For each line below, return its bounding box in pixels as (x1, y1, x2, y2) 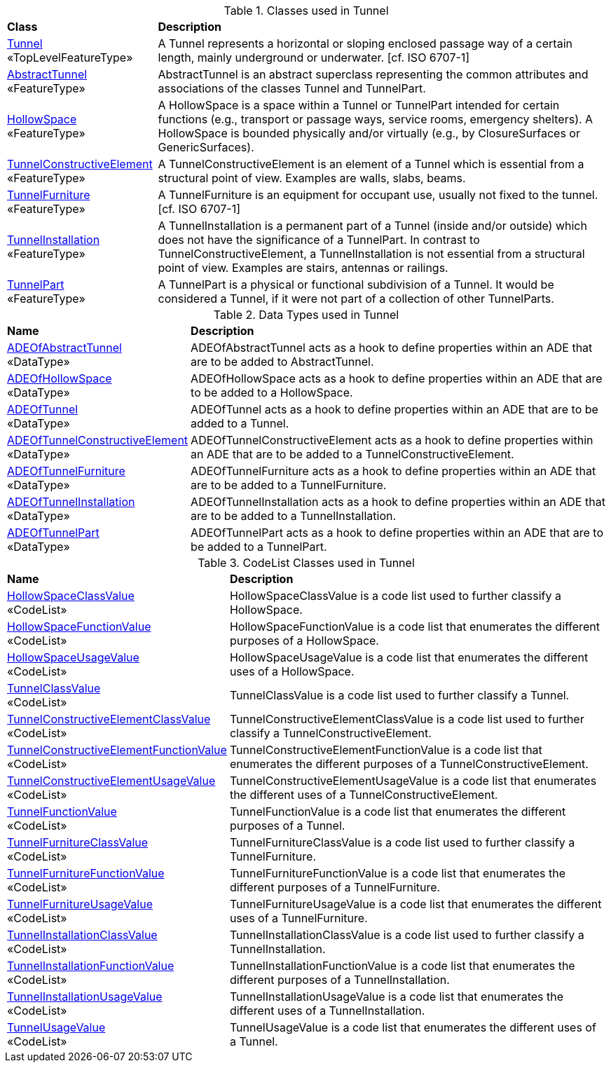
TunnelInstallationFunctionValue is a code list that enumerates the (229, 959, 575, 973)
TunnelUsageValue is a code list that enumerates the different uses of (229, 1020, 596, 1034)
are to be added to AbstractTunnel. (191, 355, 374, 369)
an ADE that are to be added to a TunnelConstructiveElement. (191, 447, 514, 461)
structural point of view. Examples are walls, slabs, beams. (158, 171, 466, 185)
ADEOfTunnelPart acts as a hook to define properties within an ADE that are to (191, 526, 603, 540)
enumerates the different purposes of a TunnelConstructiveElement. (229, 757, 589, 771)
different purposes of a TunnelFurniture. (229, 880, 441, 894)
